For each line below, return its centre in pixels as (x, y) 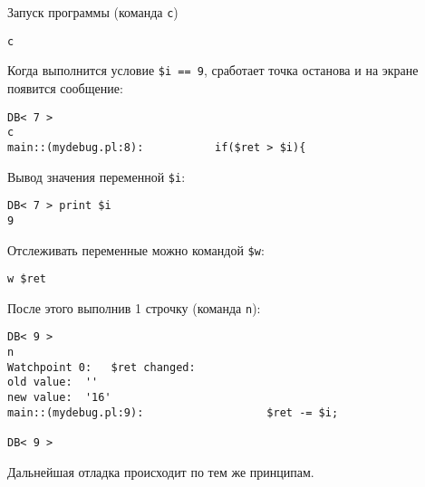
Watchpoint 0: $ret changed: (101, 367)
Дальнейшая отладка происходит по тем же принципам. (161, 471)
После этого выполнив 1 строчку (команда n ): (134, 307)
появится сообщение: (65, 87)
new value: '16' (59, 398)
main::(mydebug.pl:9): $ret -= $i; (173, 412)
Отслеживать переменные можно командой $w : (136, 249)
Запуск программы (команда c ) (93, 12)
